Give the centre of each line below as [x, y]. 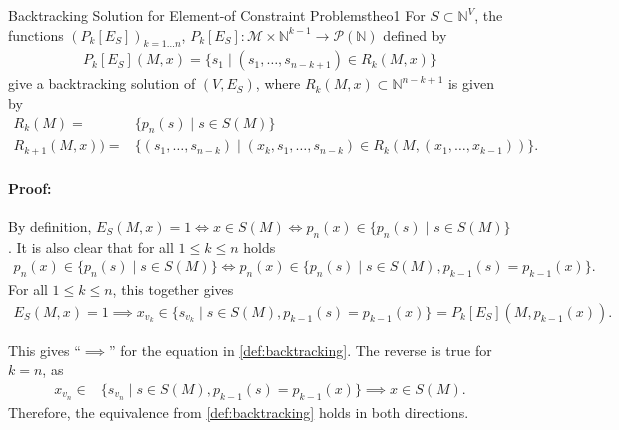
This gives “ [44, 349]
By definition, [50, 225]
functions [36, 34]
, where [278, 83]
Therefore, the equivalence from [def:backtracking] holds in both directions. [238, 411]
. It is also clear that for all [91, 246]
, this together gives [173, 288]
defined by [415, 34]
